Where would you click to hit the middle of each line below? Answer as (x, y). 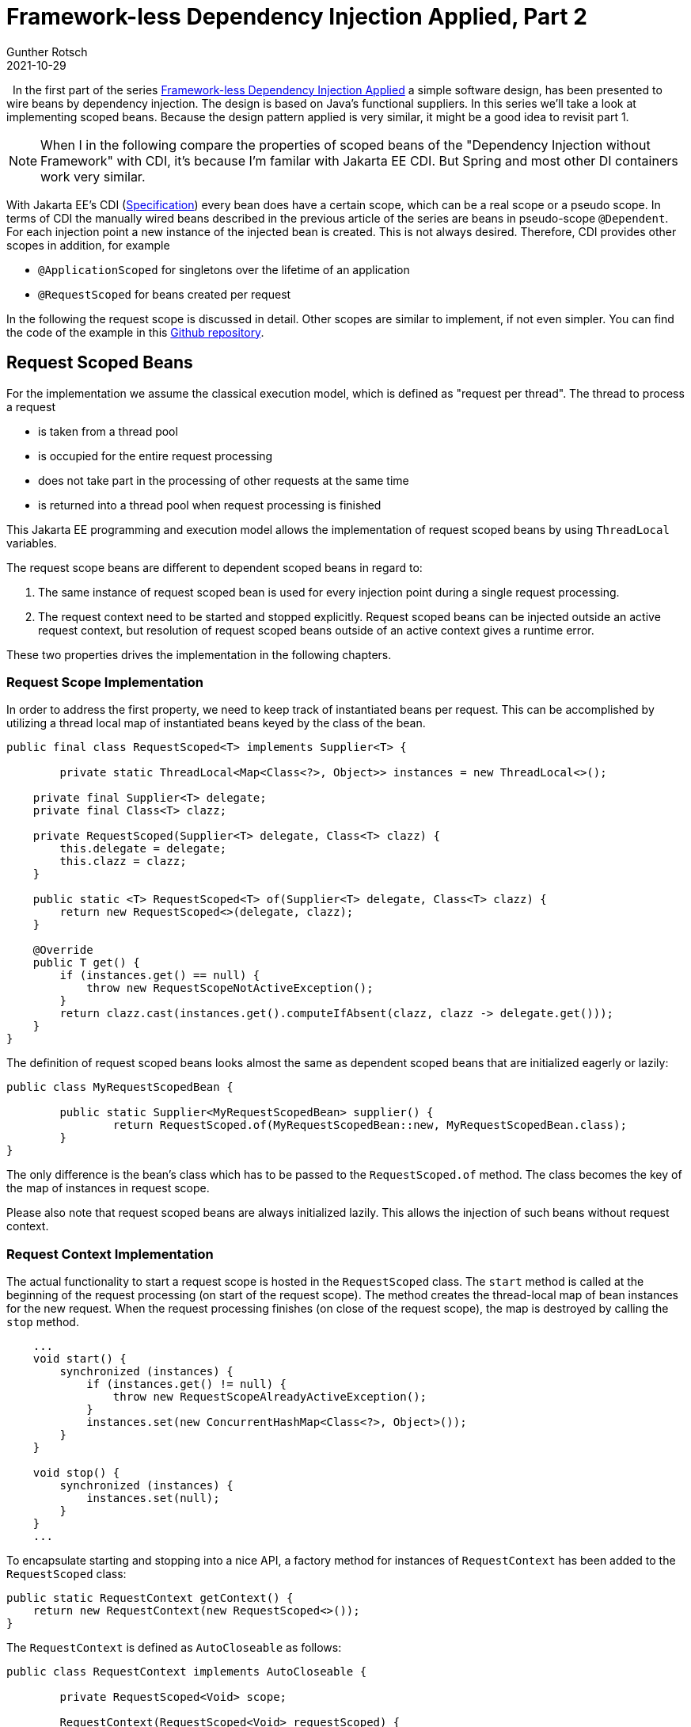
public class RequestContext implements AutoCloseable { (187, 1672)
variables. (32, 543)
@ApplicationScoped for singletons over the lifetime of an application (224, 269)
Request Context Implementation (110, 1254)
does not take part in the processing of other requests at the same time (224, 480)
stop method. (43, 1322)
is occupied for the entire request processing (156, 456)
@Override (63, 950)
